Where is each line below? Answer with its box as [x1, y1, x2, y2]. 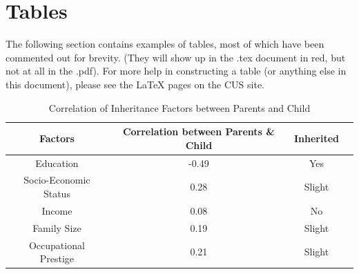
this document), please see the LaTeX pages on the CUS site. [6, 77, 265, 91]
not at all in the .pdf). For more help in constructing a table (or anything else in [6, 63, 347, 78]
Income [41, 203, 72, 217]
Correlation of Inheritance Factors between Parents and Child [48, 100, 311, 115]
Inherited [293, 130, 339, 145]
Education [35, 155, 79, 170]
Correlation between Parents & [122, 124, 275, 139]
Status [43, 186, 70, 200]
